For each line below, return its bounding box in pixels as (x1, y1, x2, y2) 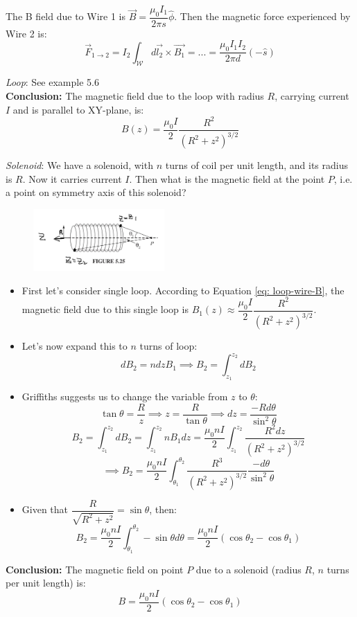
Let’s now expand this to (21, 339, 128, 353)
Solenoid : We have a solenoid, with (6, 158, 153, 172)
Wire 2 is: (6, 26, 47, 40)
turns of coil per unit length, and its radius (165, 158, 349, 172)
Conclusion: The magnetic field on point (6, 562, 184, 576)
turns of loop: (139, 339, 198, 353)
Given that (21, 502, 69, 517)
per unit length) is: (6, 575, 86, 590)
